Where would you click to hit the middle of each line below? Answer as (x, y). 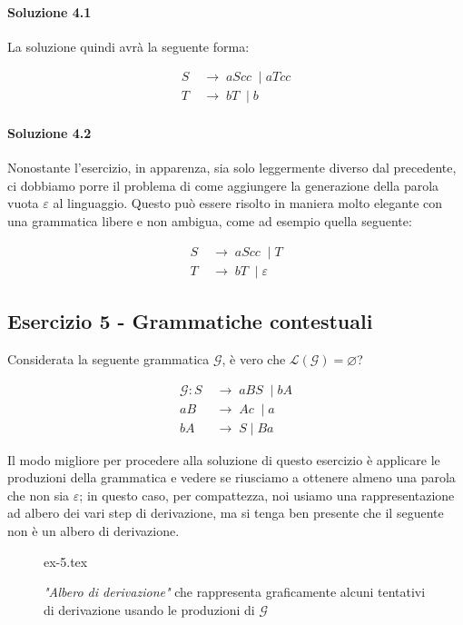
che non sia (39, 495)
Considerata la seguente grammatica (108, 358)
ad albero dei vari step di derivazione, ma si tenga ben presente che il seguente (226, 513)
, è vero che (254, 358)
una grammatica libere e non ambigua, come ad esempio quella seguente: (210, 221)
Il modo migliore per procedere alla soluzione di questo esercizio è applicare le (224, 459)
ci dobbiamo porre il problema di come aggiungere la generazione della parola (223, 185)
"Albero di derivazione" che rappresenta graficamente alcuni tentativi (235, 592)
